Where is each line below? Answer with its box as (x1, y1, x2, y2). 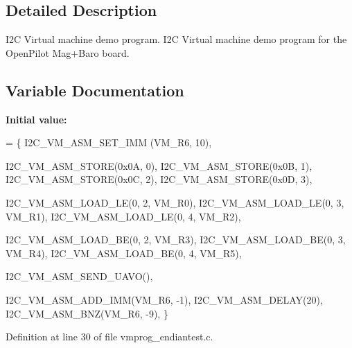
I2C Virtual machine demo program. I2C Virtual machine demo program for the (6, 32, 347, 46)
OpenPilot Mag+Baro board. (6, 45, 130, 60)
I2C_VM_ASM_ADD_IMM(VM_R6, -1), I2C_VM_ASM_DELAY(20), (6, 292, 323, 306)
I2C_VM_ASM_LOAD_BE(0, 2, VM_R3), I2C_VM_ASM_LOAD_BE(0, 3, (6, 232, 346, 247)
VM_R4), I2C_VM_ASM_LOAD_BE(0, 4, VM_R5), (6, 245, 242, 260)
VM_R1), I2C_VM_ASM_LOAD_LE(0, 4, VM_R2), (6, 209, 241, 223)
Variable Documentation (6, 79, 184, 101)
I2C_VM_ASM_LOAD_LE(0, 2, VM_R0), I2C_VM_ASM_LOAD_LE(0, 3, (6, 195, 344, 209)
